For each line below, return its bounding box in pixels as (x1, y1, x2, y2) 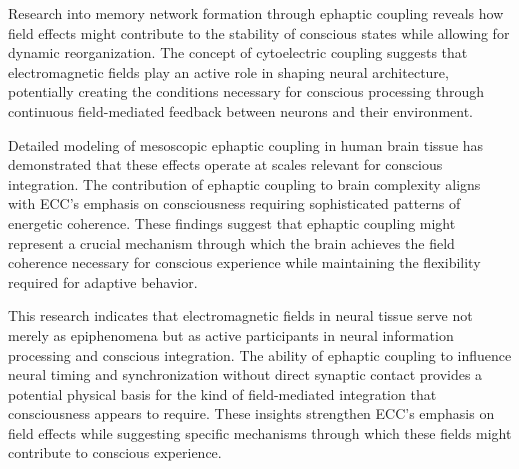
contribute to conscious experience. (8, 442, 222, 463)
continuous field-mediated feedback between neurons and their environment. (8, 100, 474, 121)
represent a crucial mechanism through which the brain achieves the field (8, 232, 455, 253)
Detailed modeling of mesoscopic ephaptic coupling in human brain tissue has (8, 134, 484, 155)
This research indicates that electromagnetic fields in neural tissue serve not (8, 305, 473, 326)
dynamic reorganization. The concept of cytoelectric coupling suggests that (8, 42, 468, 63)
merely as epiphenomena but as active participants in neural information (8, 324, 454, 345)
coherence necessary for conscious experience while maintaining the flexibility (8, 252, 481, 273)
